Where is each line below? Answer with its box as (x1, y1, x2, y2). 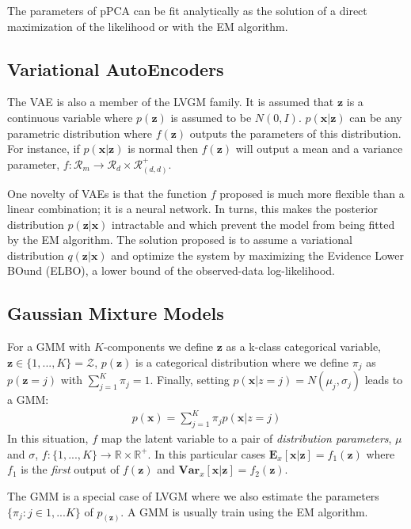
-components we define (103, 338, 214, 355)
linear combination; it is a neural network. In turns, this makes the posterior (7, 200, 379, 217)
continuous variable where (7, 108, 133, 125)
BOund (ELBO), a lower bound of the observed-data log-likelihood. (7, 262, 335, 279)
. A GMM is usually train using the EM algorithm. (120, 503, 368, 519)
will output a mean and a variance (235, 140, 403, 157)
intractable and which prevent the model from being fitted (112, 215, 395, 232)
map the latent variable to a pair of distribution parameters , (101, 430, 392, 447)
